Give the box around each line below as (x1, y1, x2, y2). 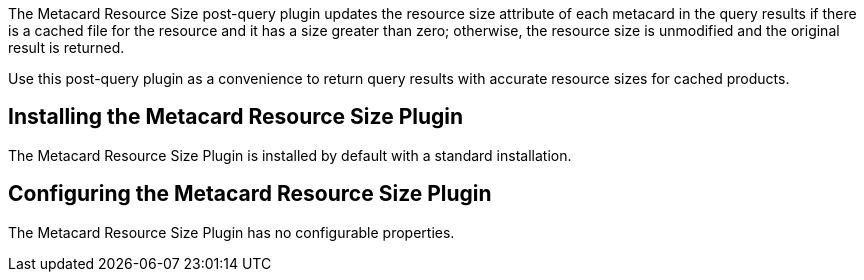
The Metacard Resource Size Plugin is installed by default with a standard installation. (8, 146, 572, 164)
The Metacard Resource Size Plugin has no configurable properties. (8, 223, 455, 241)
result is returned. (8, 39, 125, 56)
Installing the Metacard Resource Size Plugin (8, 104, 464, 130)
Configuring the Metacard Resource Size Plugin (8, 181, 492, 207)
